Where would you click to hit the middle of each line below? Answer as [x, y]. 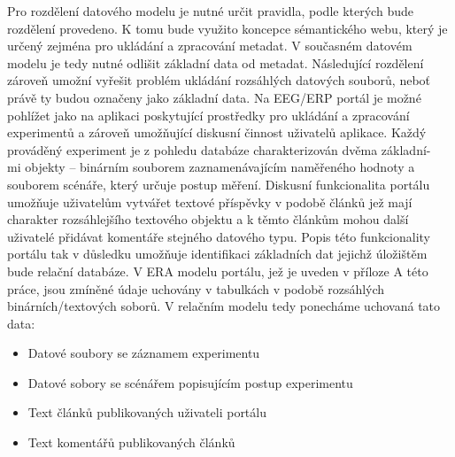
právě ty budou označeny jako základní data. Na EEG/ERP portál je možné [214, 97]
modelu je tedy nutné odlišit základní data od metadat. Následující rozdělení [216, 62]
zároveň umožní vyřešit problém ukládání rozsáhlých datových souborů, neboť [219, 80]
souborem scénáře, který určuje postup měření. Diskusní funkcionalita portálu [219, 184]
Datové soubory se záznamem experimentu [144, 353]
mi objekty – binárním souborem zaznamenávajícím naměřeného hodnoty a [211, 167]
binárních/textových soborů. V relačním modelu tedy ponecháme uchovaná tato [224, 306]
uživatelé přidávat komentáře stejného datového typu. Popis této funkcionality [219, 236]
